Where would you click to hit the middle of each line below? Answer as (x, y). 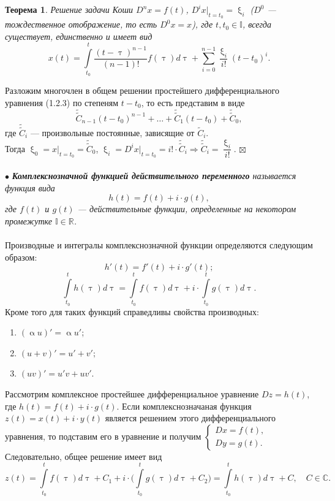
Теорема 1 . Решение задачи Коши (69, 9)
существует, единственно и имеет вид (79, 36)
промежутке (29, 220)
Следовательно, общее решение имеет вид (84, 456)
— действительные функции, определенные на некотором (187, 209)
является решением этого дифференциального (190, 418)
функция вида (30, 187)
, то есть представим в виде (193, 102)
